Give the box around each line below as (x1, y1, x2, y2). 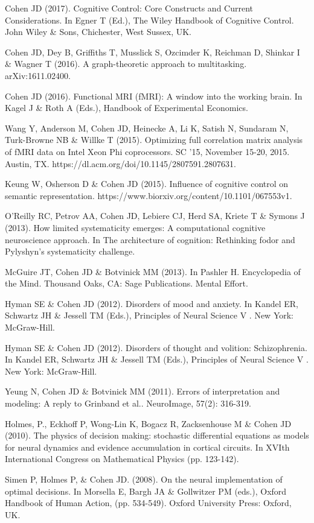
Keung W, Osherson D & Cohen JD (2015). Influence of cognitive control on (5, 177, 289, 190)
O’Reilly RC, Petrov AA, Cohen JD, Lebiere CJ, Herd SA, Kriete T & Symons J (5, 209, 305, 222)
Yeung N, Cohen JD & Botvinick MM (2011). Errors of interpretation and (5, 385, 280, 398)
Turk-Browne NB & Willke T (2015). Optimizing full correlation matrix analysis (5, 133, 303, 146)
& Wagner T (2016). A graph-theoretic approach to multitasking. (5, 57, 247, 70)
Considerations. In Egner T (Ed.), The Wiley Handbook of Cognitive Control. (5, 13, 294, 26)
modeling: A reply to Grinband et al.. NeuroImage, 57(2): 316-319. (5, 397, 251, 410)
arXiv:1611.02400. (5, 69, 71, 81)
